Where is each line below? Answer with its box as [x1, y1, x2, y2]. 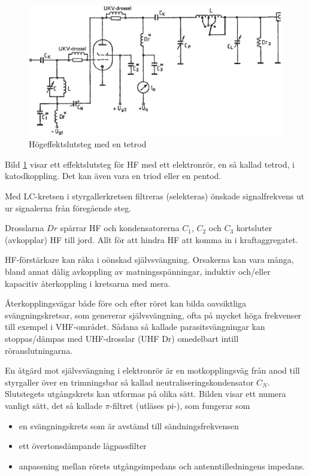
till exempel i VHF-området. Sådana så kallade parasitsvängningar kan [5, 320, 265, 333]
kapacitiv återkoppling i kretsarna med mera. [5, 277, 171, 289]
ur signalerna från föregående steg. [5, 201, 132, 214]
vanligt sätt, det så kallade [5, 399, 102, 411]
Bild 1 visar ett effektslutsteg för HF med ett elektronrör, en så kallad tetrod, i [5, 157, 295, 170]
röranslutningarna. [5, 344, 73, 356]
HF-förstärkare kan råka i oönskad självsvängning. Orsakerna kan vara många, [5, 253, 294, 266]
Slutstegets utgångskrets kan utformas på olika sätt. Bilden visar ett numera [5, 387, 286, 400]
